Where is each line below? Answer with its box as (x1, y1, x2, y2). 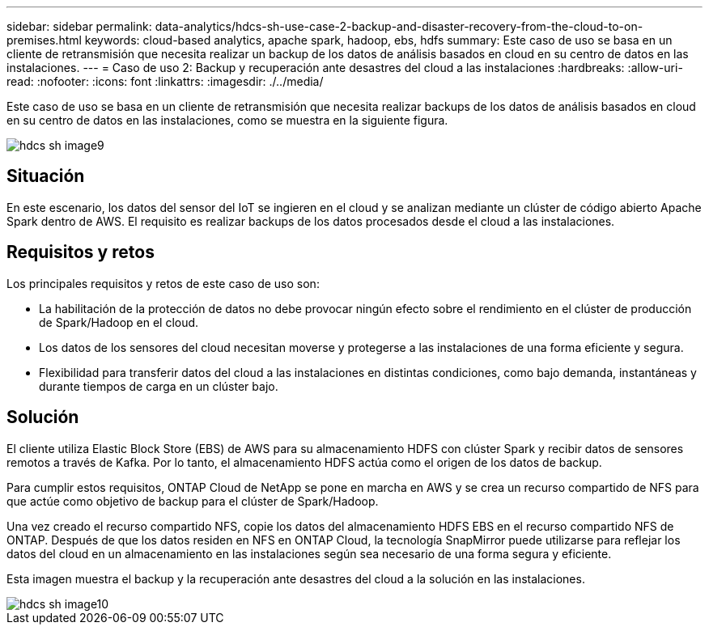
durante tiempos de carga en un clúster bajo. (39, 379, 278, 393)
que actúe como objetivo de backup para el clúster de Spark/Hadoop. (6, 493, 379, 508)
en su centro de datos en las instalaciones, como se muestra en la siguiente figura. (6, 113, 448, 127)
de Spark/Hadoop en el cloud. (39, 315, 199, 329)
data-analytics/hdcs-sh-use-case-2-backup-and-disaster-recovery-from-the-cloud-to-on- (155, 19, 643, 33)
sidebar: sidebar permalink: (6, 19, 152, 33)
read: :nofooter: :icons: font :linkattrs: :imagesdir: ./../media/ (6, 74, 324, 88)
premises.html (6, 33, 82, 47)
